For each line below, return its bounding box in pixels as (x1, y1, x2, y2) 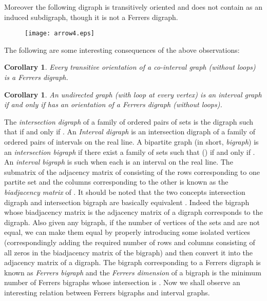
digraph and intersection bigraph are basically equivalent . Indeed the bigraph (4, 196, 250, 207)
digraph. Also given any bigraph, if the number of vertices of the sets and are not (4, 216, 260, 227)
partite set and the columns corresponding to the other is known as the (4, 176, 228, 187)
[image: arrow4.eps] (25, 30, 95, 37)
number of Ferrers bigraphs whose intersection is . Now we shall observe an (4, 277, 240, 288)
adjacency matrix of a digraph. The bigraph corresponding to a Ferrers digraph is (4, 257, 261, 268)
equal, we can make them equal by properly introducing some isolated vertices (4, 227, 251, 237)
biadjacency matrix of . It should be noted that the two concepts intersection (4, 186, 245, 197)
